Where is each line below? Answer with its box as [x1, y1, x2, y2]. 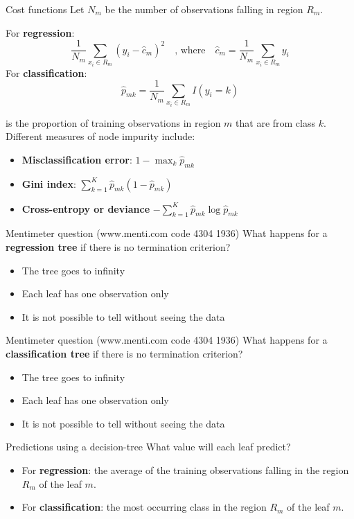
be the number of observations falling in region [105, 2, 303, 16]
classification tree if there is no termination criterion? [6, 346, 243, 360]
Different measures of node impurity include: [6, 129, 195, 143]
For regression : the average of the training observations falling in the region [21, 462, 349, 477]
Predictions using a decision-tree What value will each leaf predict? [6, 439, 291, 454]
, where [175, 45, 206, 55]
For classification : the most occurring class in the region [21, 500, 267, 514]
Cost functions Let [6, 2, 85, 16]
